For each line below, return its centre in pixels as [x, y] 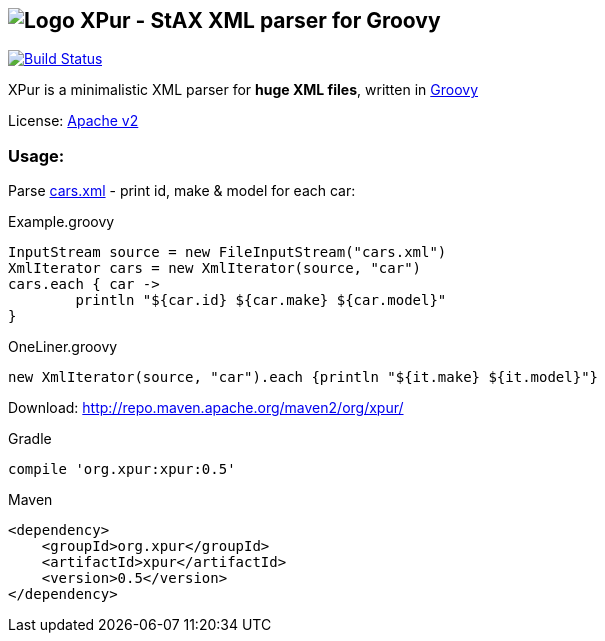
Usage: [36, 155]
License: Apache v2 [73, 121]
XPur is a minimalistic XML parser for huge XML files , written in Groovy [243, 90]
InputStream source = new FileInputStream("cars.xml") [227, 252]
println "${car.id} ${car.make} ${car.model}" [261, 300]
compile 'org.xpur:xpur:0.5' [122, 469]
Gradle [30, 439]
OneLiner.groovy [63, 347]
